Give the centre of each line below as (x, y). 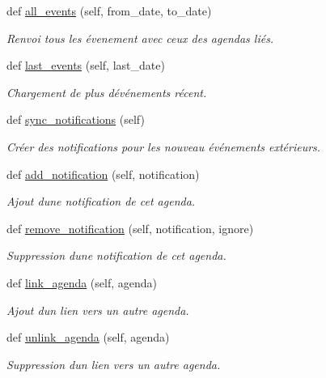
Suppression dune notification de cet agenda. (116, 255)
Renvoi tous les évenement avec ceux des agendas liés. (140, 38)
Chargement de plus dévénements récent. (107, 92)
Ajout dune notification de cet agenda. (101, 201)
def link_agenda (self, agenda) (82, 282)
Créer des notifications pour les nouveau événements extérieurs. (164, 146)
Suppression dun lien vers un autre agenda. (114, 364)
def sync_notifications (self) (76, 119)
